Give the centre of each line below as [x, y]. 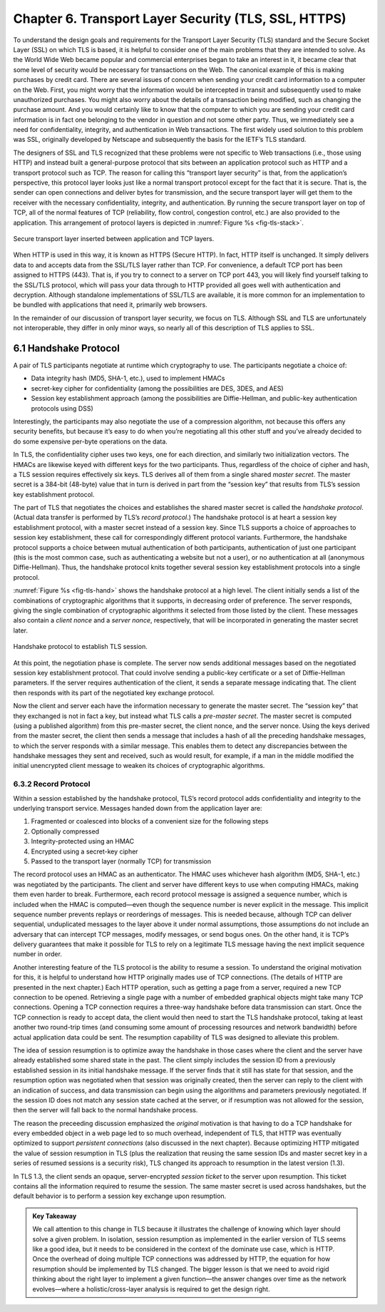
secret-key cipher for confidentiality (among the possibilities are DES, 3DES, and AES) [158, 388]
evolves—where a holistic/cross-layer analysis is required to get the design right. [151, 1289]
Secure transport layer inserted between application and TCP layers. [114, 238]
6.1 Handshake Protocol [67, 348]
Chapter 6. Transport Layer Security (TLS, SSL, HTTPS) [180, 19]
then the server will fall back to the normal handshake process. [106, 1110]
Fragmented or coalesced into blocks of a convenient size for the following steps [150, 821]
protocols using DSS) [62, 408]
